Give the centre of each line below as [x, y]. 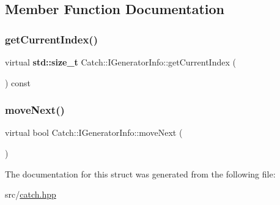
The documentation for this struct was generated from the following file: [140, 173]
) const [18, 82]
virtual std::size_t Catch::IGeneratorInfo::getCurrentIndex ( [120, 62]
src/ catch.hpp [31, 194]
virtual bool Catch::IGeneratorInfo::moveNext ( [94, 132]
